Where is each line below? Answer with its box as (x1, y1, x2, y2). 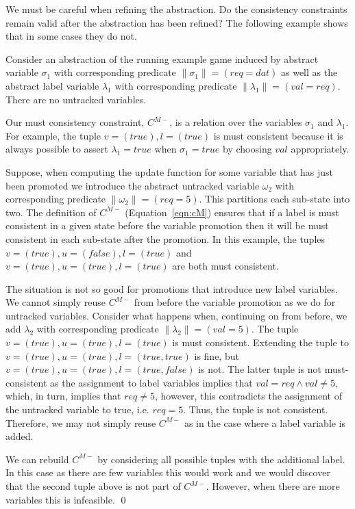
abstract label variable (5, 78, 99, 92)
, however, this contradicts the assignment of (154, 389, 342, 403)
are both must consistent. (172, 259, 279, 273)
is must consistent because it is (213, 128, 343, 142)
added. (5, 429, 34, 443)
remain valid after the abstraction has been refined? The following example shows (5, 15, 348, 29)
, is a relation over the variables (169, 115, 302, 129)
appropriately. (291, 142, 350, 156)
